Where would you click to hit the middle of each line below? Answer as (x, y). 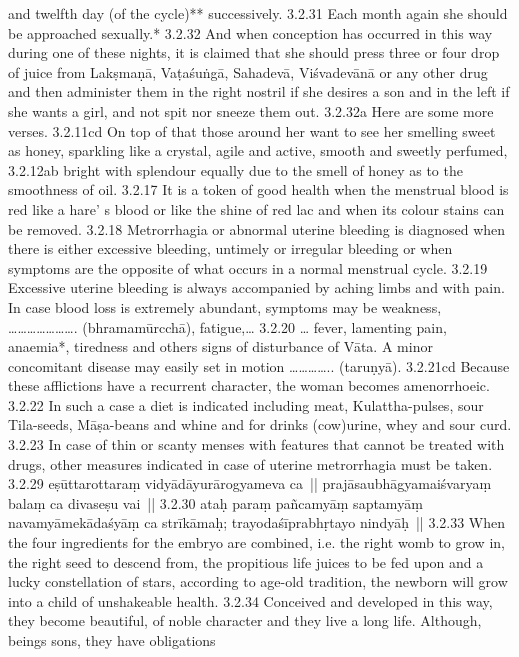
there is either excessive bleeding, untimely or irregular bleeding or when (230, 248)
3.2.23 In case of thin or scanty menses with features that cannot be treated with (256, 444)
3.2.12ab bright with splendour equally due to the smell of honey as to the (235, 169)
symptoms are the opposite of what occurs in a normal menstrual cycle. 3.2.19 (248, 267)
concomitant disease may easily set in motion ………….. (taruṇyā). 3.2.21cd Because (259, 365)
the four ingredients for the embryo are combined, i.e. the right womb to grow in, (256, 542)
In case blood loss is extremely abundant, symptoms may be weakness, (225, 306)
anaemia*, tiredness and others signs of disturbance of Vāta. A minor (220, 346)
